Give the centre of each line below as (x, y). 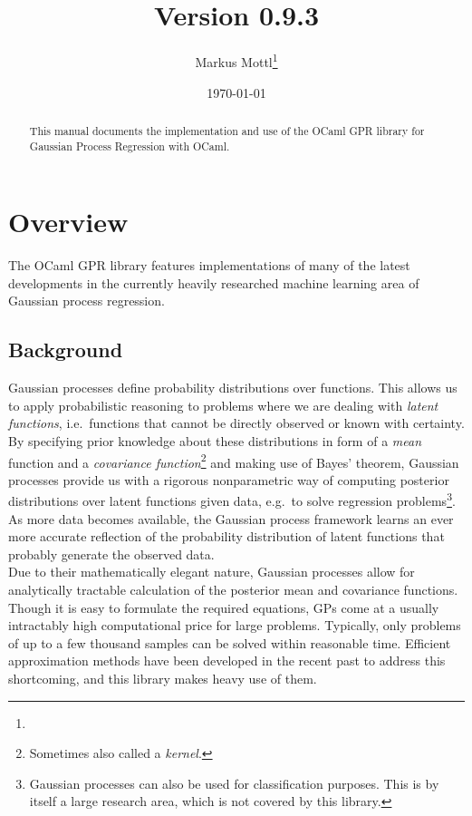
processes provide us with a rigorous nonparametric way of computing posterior (229, 479)
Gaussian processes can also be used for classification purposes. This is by (234, 783)
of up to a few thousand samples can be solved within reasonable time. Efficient (230, 642)
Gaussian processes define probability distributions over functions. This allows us (233, 388)
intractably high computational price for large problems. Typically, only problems (235, 625)
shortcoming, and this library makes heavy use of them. (163, 678)
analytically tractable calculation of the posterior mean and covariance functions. (233, 590)
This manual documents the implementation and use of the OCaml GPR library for (227, 130)
